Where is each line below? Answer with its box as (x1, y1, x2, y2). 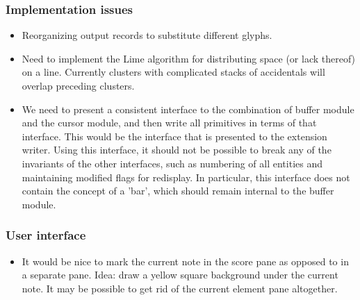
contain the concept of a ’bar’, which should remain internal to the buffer (22, 183, 334, 198)
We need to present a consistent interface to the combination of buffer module (22, 101, 354, 116)
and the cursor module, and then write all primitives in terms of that (22, 115, 317, 130)
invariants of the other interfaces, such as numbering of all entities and (22, 156, 323, 170)
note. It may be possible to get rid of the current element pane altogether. (22, 281, 338, 295)
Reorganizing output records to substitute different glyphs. (22, 28, 272, 42)
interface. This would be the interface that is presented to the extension (22, 128, 327, 143)
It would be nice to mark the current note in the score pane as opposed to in (22, 253, 349, 268)
